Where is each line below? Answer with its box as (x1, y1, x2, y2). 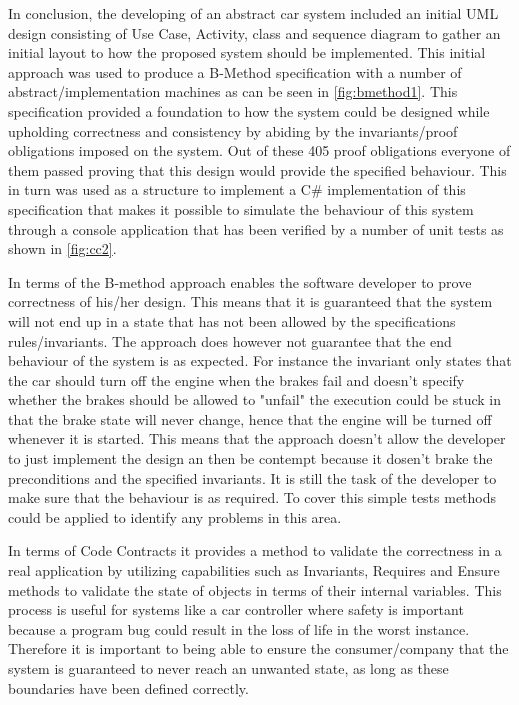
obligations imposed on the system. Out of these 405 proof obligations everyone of (8, 140, 511, 161)
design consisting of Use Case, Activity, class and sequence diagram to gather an (8, 22, 501, 43)
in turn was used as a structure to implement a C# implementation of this (8, 179, 466, 200)
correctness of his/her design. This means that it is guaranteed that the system (8, 291, 493, 312)
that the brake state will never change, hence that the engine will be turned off (8, 408, 492, 429)
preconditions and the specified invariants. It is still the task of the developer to (8, 467, 497, 488)
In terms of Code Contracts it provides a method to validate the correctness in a (8, 540, 502, 561)
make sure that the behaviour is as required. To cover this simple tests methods (8, 487, 497, 508)
